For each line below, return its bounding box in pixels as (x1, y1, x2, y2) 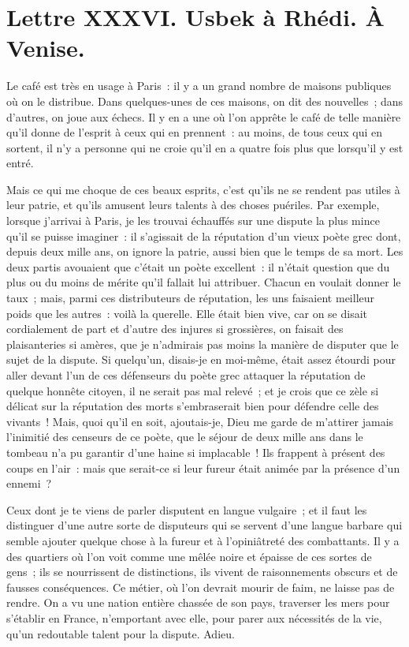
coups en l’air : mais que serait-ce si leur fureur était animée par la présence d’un (6, 459, 400, 476)
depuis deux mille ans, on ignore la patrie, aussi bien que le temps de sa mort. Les (6, 243, 403, 260)
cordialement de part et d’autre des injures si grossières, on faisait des (6, 320, 344, 337)
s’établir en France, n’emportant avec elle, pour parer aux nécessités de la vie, (6, 609, 382, 626)
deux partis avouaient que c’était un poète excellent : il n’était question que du (6, 258, 390, 275)
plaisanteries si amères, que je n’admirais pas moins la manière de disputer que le (6, 335, 399, 352)
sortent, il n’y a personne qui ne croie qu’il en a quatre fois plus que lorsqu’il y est (6, 139, 403, 155)
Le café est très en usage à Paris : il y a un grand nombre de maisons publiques (6, 77, 392, 94)
